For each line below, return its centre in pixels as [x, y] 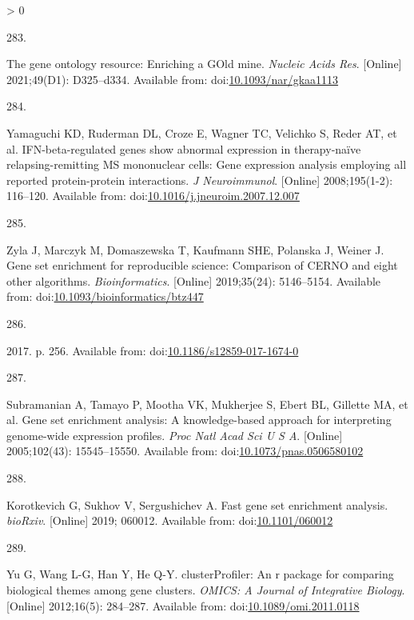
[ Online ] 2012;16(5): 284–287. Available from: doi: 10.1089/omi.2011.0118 [183, 605]
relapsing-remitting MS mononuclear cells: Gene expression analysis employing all [207, 164]
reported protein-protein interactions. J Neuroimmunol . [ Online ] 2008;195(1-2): [200, 180]
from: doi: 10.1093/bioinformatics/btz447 [105, 296]
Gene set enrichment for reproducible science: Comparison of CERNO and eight [202, 265]
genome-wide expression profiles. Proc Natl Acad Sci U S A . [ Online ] [175, 435]
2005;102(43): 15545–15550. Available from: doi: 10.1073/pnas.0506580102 [185, 451]
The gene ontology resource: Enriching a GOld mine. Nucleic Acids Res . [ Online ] [204, 64]
